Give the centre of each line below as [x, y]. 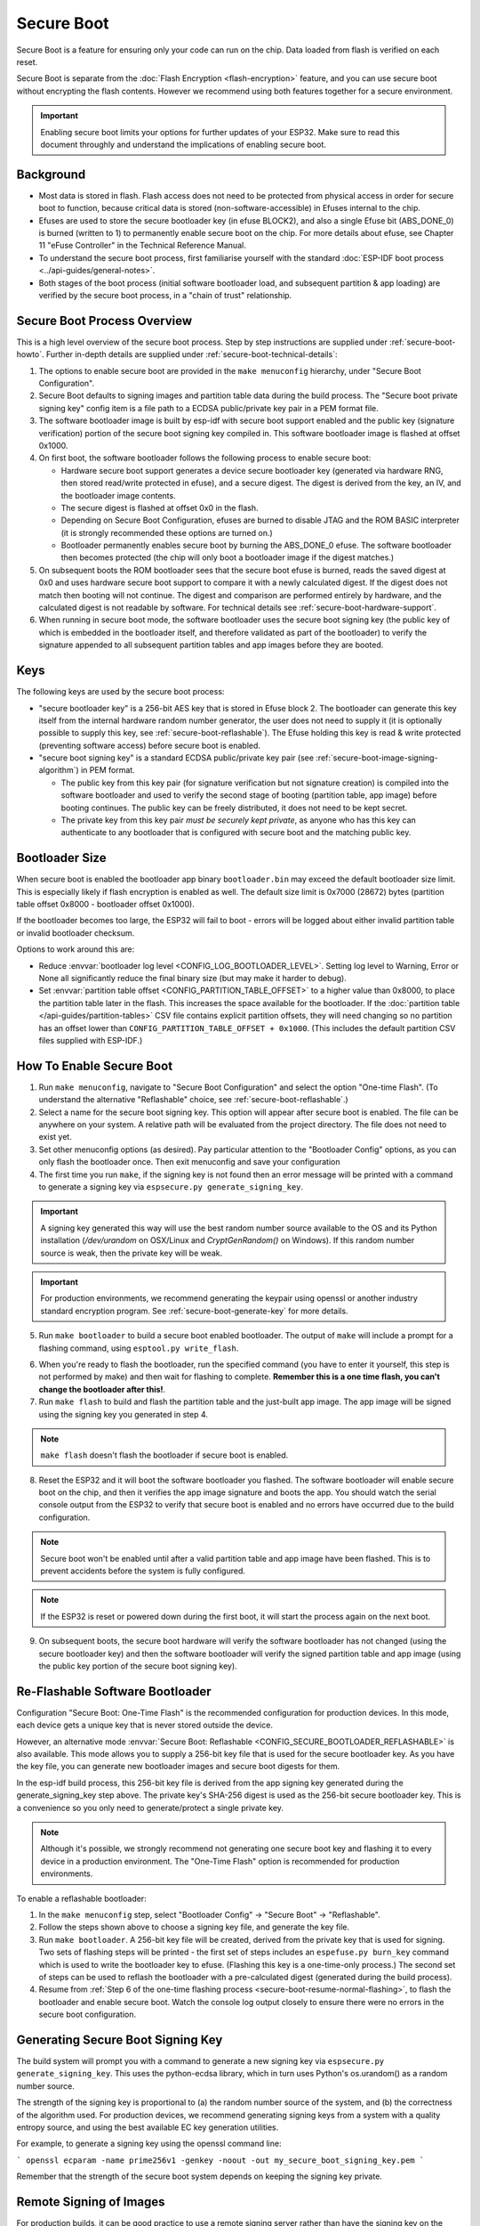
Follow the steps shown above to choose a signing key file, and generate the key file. [194, 1927]
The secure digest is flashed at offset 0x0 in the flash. [160, 508]
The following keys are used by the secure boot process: [120, 692]
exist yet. [56, 1137]
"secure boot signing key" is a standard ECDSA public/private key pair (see [176, 758]
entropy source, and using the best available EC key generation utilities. [148, 2127]
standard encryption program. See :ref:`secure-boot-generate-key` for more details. [194, 1311]
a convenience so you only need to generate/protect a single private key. [150, 1808]
